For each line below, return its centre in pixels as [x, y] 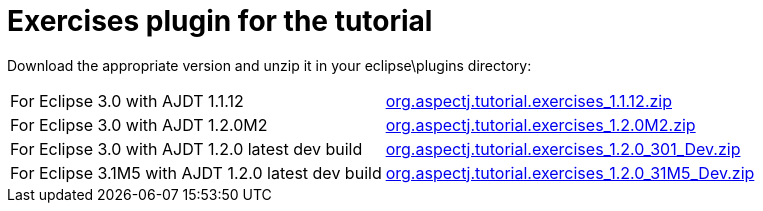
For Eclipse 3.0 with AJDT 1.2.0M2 [139, 124]
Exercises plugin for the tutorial [220, 21]
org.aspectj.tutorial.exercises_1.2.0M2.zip [540, 124]
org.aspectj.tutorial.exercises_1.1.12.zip [528, 100]
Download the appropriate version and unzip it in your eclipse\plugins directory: [269, 65]
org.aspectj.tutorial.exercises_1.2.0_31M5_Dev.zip [570, 172]
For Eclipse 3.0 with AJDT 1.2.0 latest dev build [186, 148]
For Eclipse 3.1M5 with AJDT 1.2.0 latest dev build [196, 172]
